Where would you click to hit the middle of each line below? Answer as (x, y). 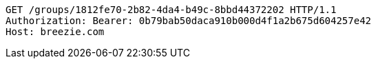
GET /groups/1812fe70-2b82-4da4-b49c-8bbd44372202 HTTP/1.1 (171, 10)
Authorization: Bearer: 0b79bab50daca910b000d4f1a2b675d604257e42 (189, 21)
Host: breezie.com (55, 32)
